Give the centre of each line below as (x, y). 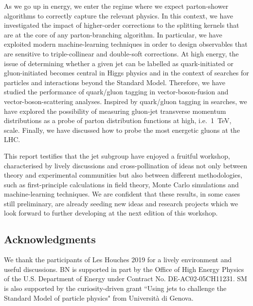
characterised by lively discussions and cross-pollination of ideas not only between (126, 165)
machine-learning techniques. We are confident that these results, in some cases (122, 194)
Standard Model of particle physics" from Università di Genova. (99, 297)
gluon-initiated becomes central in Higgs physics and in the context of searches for (126, 73)
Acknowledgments (50, 239)
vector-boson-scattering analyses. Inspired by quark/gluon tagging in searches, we (126, 101)
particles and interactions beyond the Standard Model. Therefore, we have (115, 82)
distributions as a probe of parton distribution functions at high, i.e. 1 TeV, (118, 120)
